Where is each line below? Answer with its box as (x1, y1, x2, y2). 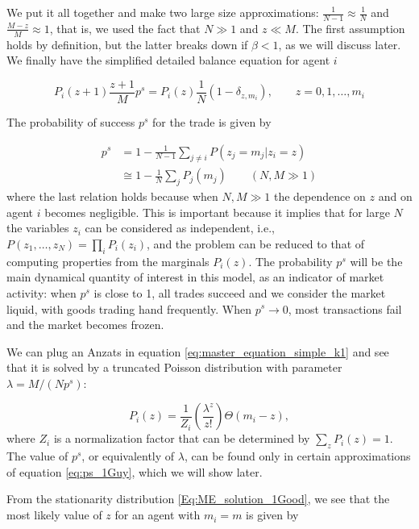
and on (378, 188, 413, 205)
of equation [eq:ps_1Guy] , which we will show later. (6, 463, 263, 480)
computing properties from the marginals (6, 252, 209, 269)
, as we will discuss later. (278, 35, 401, 52)
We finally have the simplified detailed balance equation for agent (6, 52, 330, 69)
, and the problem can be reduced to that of (147, 235, 365, 252)
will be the (350, 252, 403, 269)
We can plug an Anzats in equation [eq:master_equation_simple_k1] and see (6, 343, 389, 360)
